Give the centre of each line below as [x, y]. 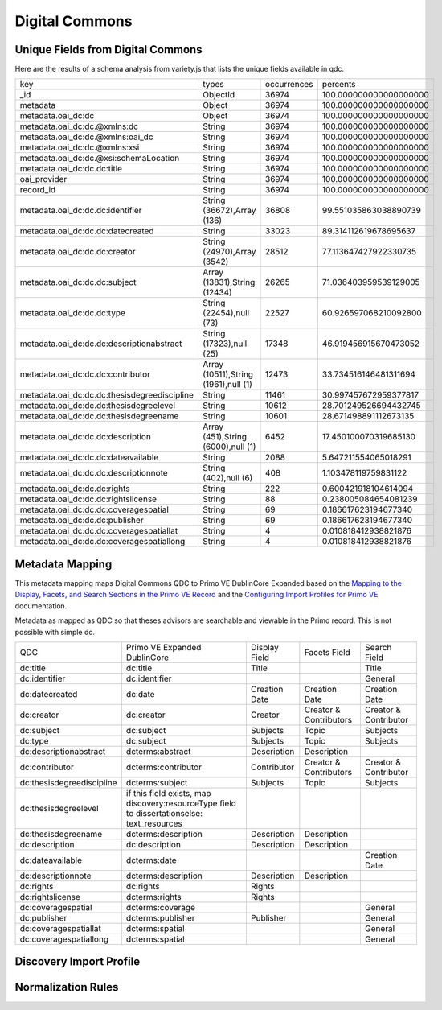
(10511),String [227, 374]
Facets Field [327, 652]
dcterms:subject [157, 782]
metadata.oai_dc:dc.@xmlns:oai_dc [86, 137]
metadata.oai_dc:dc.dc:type [73, 313]
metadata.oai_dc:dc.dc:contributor [85, 374]
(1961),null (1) [227, 385]
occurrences [289, 85]
